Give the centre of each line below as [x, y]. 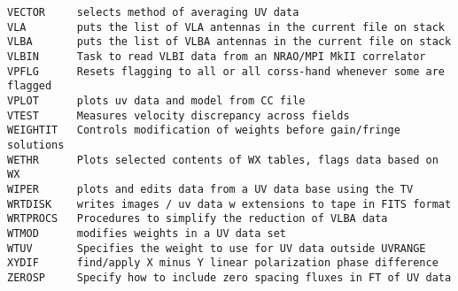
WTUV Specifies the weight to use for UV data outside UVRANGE [217, 248]
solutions [36, 145]
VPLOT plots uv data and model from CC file [156, 100]
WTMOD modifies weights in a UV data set [147, 233]
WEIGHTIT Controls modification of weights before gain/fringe [204, 130]
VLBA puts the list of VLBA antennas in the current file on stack [229, 42]
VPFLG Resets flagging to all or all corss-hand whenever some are [226, 71]
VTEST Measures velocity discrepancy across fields [179, 115]
